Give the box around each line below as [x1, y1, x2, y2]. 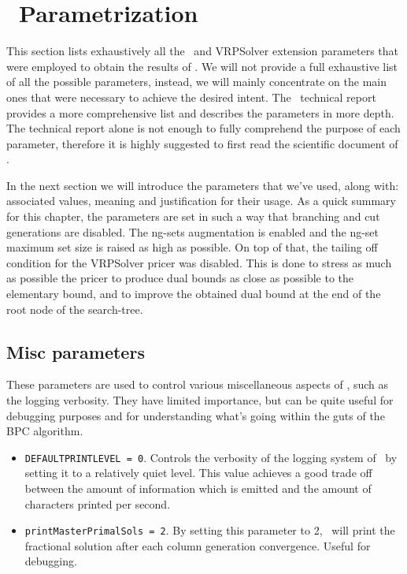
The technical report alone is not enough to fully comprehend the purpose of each [6, 120, 401, 136]
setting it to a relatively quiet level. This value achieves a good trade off [24, 464, 372, 481]
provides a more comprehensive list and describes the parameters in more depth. [6, 104, 394, 121]
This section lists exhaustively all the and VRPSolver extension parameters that [6, 43, 399, 59]
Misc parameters [6, 339, 145, 363]
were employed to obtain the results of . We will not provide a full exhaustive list [6, 58, 398, 74]
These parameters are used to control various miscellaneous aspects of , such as [6, 376, 389, 393]
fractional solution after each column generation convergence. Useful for [24, 537, 371, 553]
